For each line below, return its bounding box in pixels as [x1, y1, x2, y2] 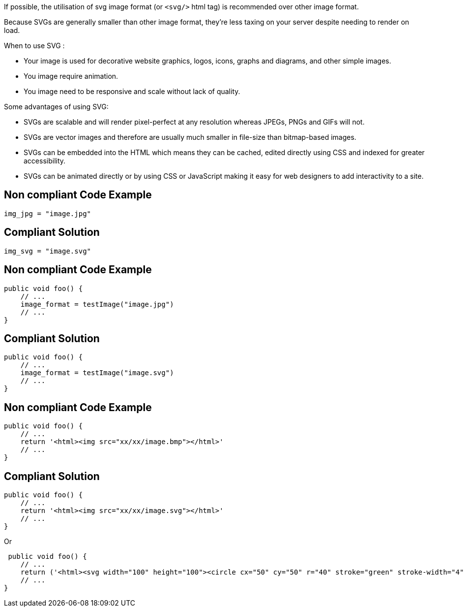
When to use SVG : [4, 41, 65, 50]
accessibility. [24, 157, 66, 165]
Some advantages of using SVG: [4, 102, 109, 111]
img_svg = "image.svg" [4, 247, 91, 255]
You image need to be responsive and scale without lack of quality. [24, 87, 240, 96]
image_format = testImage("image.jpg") [20, 300, 174, 308]
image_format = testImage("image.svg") [20, 369, 174, 377]
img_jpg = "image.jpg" [4, 209, 91, 218]
